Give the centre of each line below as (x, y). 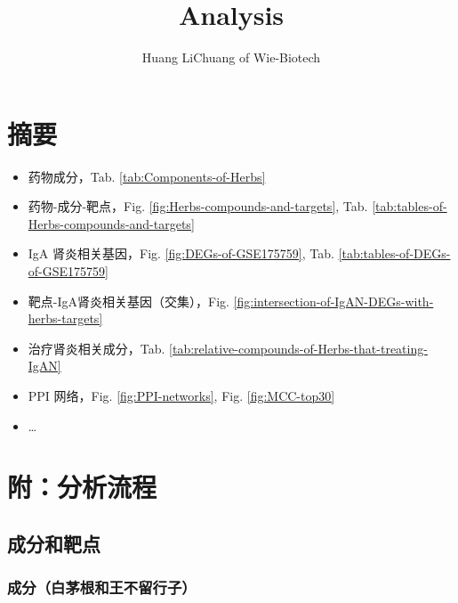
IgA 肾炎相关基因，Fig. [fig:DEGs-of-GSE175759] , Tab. (181, 253)
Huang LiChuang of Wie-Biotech (231, 57)
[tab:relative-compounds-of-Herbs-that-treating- (298, 348)
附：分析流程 (82, 487)
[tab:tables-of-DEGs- (394, 253)
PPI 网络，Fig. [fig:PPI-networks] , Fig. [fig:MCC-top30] (181, 395)
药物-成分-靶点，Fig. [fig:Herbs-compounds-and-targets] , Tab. (198, 206)
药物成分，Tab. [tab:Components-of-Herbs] (147, 176)
